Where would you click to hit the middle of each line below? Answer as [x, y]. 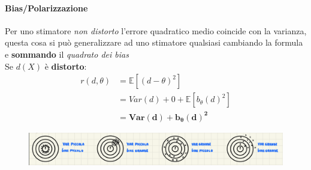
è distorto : [66, 66]
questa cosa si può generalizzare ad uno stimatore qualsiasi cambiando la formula [154, 42]
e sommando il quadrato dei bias [67, 54]
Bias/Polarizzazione [46, 8]
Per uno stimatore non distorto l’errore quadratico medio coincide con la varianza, [156, 30]
